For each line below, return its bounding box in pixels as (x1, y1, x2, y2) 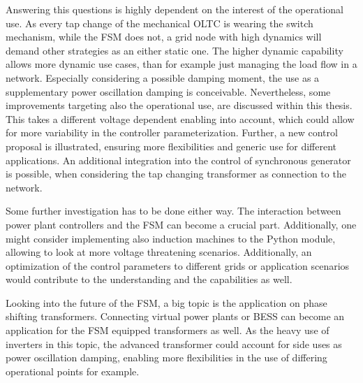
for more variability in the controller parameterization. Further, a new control (6, 125, 338, 140)
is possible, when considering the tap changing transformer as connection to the (6, 166, 346, 181)
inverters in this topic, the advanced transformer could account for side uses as (6, 336, 342, 351)
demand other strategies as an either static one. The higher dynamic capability (6, 43, 343, 57)
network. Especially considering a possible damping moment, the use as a (6, 70, 320, 85)
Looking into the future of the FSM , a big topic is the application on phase (6, 295, 327, 310)
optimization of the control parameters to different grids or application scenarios (6, 258, 350, 273)
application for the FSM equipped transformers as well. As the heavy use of (6, 323, 329, 338)
